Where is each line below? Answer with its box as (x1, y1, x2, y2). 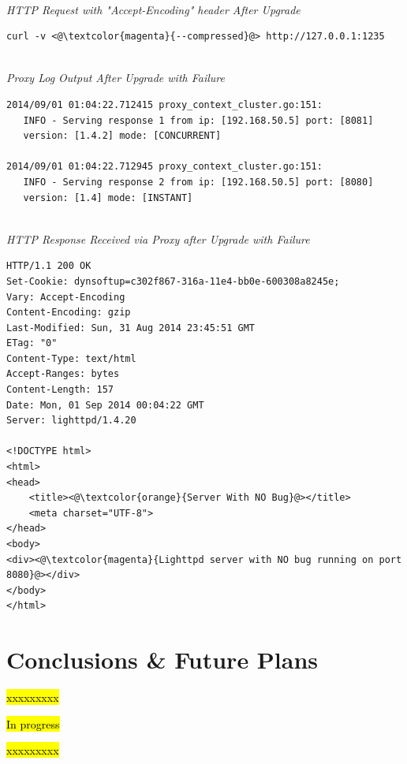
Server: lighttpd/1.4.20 (6, 415, 136, 427)
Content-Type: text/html (6, 352, 136, 364)
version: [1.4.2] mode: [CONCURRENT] (23, 130, 222, 142)
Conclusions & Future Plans (6, 643, 319, 676)
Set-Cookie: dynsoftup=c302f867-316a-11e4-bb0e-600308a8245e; (6, 275, 340, 287)
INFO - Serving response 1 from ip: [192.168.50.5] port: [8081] (23, 114, 374, 126)
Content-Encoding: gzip (6, 307, 131, 319)
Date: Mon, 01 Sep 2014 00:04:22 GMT (6, 399, 204, 411)
